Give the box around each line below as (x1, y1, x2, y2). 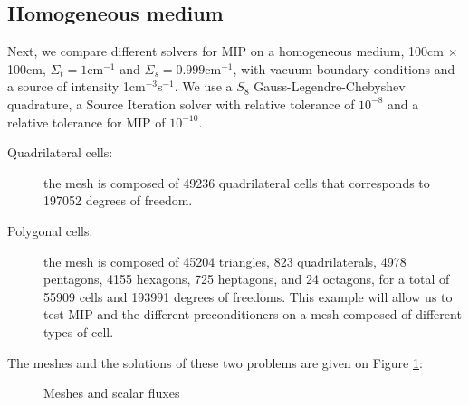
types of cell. (43, 322, 114, 341)
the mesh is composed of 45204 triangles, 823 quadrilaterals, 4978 (43, 251, 407, 270)
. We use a (174, 77, 233, 96)
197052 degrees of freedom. (43, 191, 193, 210)
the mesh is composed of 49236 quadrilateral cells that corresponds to (43, 173, 430, 192)
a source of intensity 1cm (7, 77, 146, 96)
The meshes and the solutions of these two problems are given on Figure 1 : (7, 353, 423, 372)
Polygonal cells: (7, 221, 93, 240)
